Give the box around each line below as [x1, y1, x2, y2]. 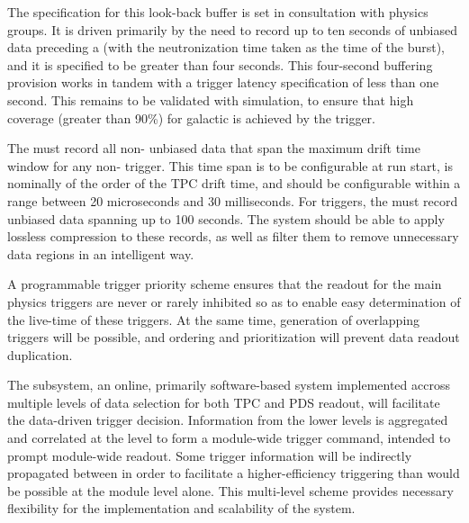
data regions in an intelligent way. [7, 244, 194, 263]
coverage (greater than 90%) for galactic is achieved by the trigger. [7, 108, 375, 127]
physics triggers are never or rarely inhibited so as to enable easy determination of [7, 292, 461, 311]
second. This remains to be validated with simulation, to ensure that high [7, 90, 414, 109]
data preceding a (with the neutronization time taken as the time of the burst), [7, 38, 445, 57]
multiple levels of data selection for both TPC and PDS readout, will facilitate [7, 392, 440, 411]
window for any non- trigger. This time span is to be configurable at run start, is [7, 156, 453, 175]
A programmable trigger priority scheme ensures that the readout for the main [7, 275, 442, 293]
